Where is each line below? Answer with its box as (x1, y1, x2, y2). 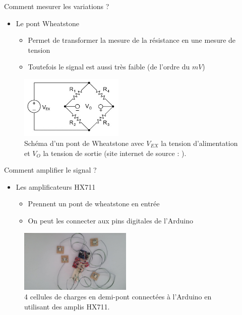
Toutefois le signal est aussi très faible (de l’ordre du (28, 61, 190, 72)
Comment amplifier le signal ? (4, 165, 97, 175)
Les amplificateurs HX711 (16, 181, 96, 192)
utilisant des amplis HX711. (24, 301, 110, 312)
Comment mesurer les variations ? (4, 1, 109, 11)
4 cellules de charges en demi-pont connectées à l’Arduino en (24, 291, 212, 302)
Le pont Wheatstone (16, 18, 79, 28)
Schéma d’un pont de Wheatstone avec (24, 137, 144, 148)
